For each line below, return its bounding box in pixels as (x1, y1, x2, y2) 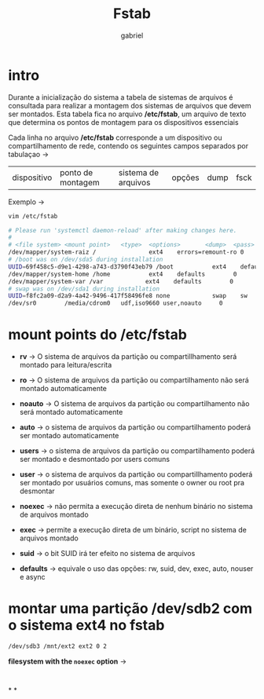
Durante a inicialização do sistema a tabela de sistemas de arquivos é (8, 92, 233, 102)
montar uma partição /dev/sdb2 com (8, 600, 253, 617)
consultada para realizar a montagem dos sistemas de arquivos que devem (8, 101, 251, 110)
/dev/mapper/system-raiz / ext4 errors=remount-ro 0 (8, 248, 244, 256)
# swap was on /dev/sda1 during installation (8, 284, 159, 293)
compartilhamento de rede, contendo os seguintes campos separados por (8, 141, 249, 150)
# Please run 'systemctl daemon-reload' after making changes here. (8, 226, 237, 234)
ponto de (60, 167, 93, 177)
